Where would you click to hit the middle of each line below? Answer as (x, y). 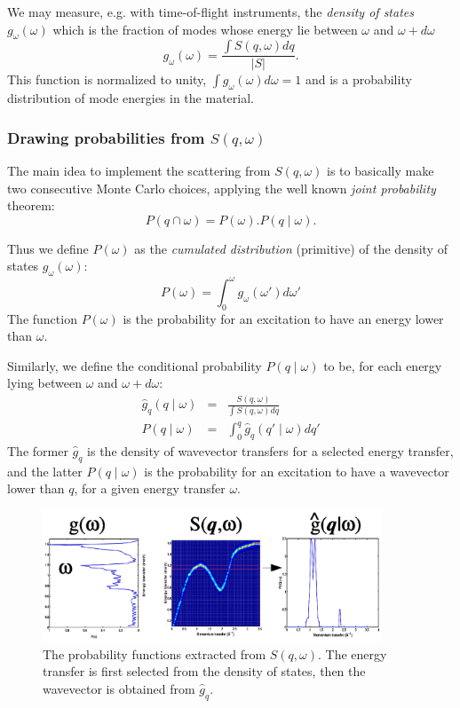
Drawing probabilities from (106, 137)
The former (38, 450)
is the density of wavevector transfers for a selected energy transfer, (270, 450)
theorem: (31, 205)
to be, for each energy (383, 365)
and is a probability (358, 79)
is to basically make (381, 171)
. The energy (353, 653)
